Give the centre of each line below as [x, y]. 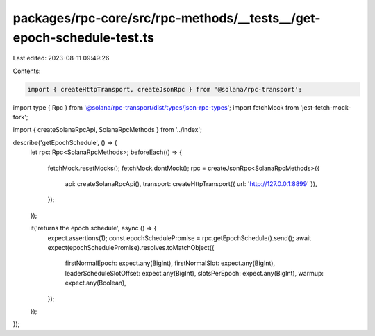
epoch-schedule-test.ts [83, 37]
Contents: [27, 71]
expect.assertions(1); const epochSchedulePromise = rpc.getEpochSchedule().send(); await [180, 238]
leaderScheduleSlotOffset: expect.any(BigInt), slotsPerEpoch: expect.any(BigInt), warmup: [194, 273]
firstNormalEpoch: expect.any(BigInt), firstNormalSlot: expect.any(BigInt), [170, 263]
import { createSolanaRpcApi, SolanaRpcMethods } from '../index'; [108, 130]
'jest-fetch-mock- [326, 107]
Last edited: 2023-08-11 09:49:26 [61, 58]
